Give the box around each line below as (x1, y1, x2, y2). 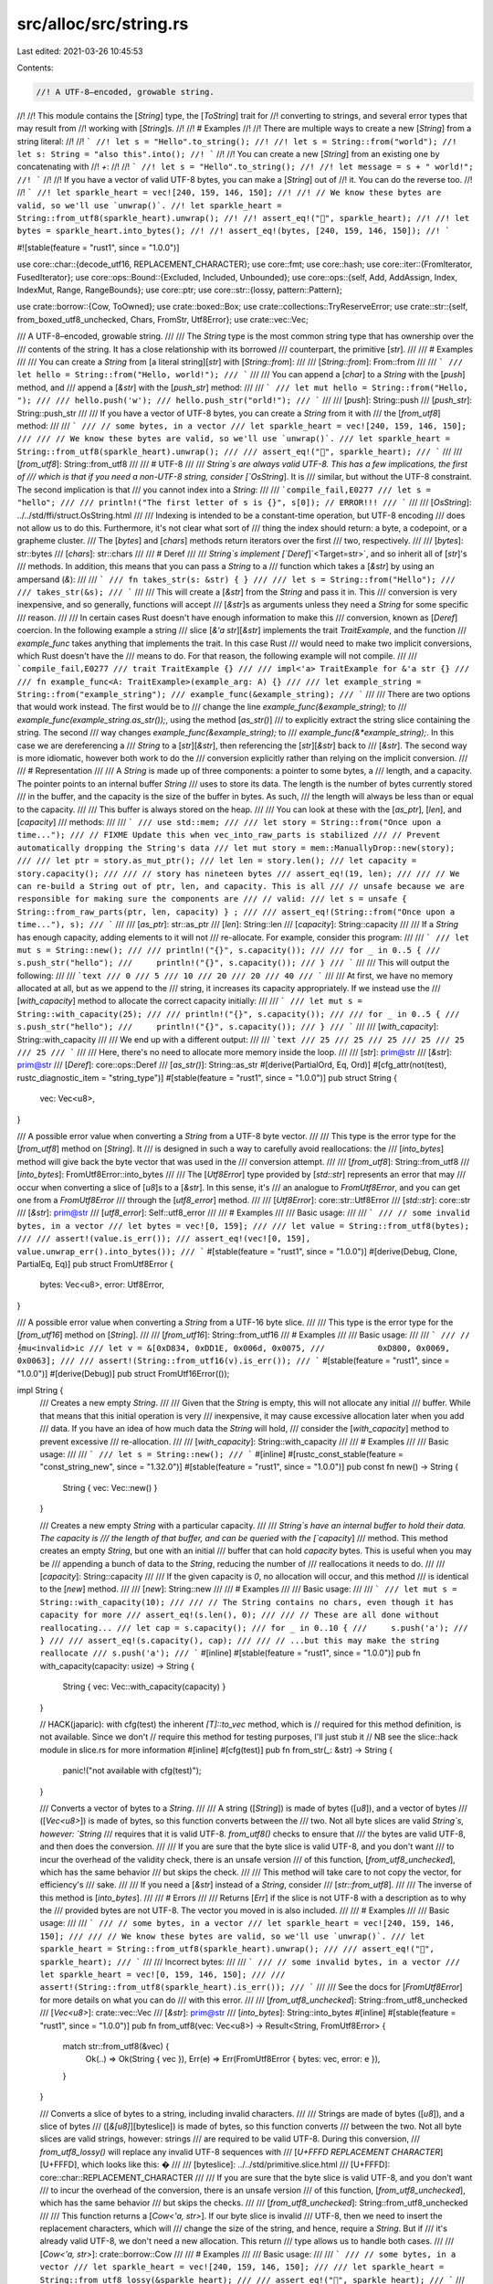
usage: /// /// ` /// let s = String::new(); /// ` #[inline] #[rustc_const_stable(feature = (39, 1448, 404, 1459)
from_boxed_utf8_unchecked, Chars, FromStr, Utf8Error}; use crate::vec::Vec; (16, 313, 309, 324)
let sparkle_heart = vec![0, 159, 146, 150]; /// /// (39, 1970, 286, 1980)
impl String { (16, 1385, 64, 1396)
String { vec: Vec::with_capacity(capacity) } (62, 1681, 226, 1692)
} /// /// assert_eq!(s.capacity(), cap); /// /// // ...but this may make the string (39, 1635, 440, 1646)
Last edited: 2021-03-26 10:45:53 (16, 46, 143, 57)
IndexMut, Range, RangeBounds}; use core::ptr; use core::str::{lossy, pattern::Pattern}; (16, 284, 342, 295)
